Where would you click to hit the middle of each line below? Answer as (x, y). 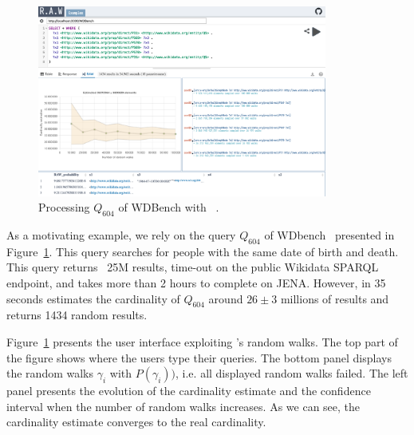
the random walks (50, 373)
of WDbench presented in (329, 234)
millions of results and (335, 298)
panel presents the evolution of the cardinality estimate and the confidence (189, 391)
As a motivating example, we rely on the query (121, 234)
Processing (64, 207)
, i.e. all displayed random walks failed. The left (292, 373)
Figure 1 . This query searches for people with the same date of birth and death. (203, 251)
